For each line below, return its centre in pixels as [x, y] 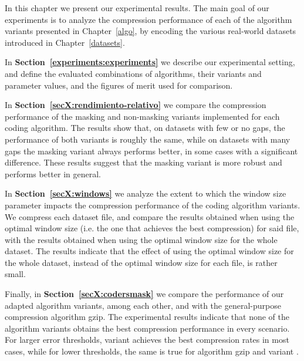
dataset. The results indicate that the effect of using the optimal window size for [149, 251]
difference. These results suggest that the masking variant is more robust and [143, 162]
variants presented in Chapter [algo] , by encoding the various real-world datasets [151, 31]
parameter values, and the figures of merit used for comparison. [119, 85]
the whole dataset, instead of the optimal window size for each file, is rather [141, 262]
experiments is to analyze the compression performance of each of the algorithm [148, 19]
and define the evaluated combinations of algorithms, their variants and [133, 73]
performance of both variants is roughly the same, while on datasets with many [148, 139]
